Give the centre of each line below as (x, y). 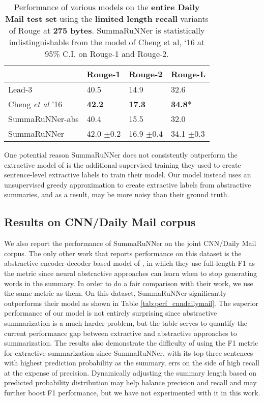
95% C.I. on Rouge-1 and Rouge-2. (107, 54)
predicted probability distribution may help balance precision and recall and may (130, 382)
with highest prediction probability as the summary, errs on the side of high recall (132, 363)
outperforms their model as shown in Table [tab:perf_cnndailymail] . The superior (131, 303)
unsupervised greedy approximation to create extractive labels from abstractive (128, 184)
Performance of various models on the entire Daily (107, 7)
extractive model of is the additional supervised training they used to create (123, 164)
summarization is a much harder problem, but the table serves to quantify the (126, 322)
